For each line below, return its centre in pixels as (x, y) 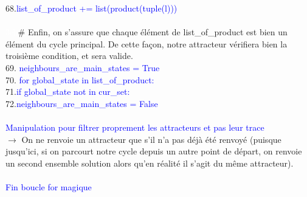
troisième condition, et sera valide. (69, 56)
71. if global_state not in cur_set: (68, 92)
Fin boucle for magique (49, 186)
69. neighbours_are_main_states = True (83, 67)
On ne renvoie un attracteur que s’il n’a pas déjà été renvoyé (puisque (151, 139)
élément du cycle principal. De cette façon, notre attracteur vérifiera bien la (147, 43)
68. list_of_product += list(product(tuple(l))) (91, 8)
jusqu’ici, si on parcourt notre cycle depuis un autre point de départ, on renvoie (154, 151)
